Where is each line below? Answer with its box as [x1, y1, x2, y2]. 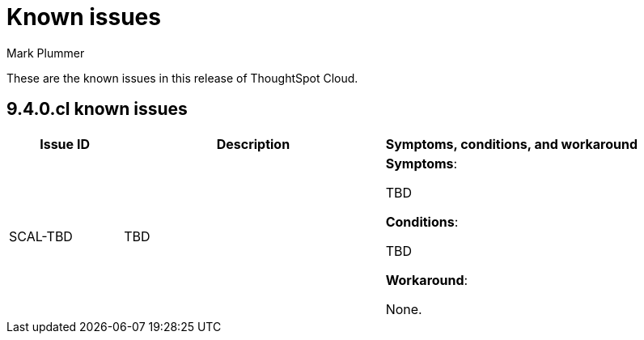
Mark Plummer [6, 45, 85, 60]
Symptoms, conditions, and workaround [385, 135, 638, 152]
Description [216, 135, 290, 152]
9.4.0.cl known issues [6, 99, 188, 120]
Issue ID [40, 135, 90, 152]
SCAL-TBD [9, 227, 73, 244]
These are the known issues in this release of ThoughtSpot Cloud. [6, 70, 358, 85]
